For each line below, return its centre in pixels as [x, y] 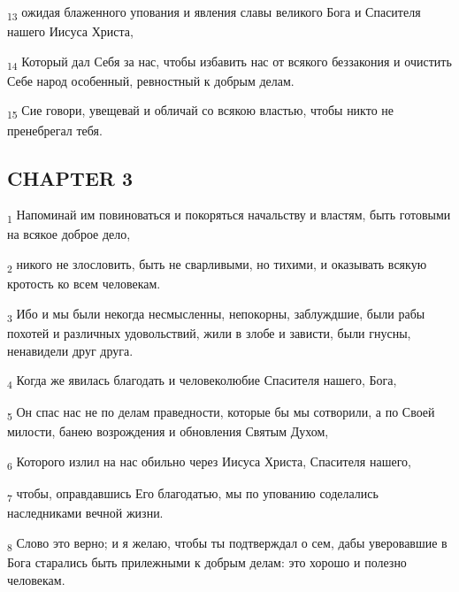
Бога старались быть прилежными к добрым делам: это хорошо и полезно [207, 561]
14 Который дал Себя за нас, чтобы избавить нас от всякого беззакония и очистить [229, 62]
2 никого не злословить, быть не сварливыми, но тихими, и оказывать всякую [217, 265]
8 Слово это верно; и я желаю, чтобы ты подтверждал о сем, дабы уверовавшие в [227, 543]
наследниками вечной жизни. [85, 513]
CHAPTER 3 [70, 177]
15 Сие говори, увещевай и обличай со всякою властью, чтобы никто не [201, 111]
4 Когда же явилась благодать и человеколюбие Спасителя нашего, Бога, [202, 381]
